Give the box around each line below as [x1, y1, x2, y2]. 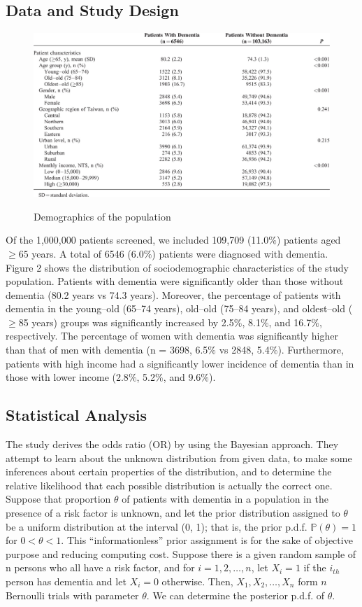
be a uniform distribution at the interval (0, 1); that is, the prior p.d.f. [6, 519, 307, 533]
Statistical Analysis [6, 404, 147, 426]
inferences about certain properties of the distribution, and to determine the [6, 464, 332, 479]
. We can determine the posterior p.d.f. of [146, 587, 325, 602]
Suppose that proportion [6, 491, 111, 506]
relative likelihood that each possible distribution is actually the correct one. [6, 477, 333, 492]
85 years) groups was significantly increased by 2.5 [18, 314, 234, 329]
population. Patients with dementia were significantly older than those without [6, 274, 344, 288]
